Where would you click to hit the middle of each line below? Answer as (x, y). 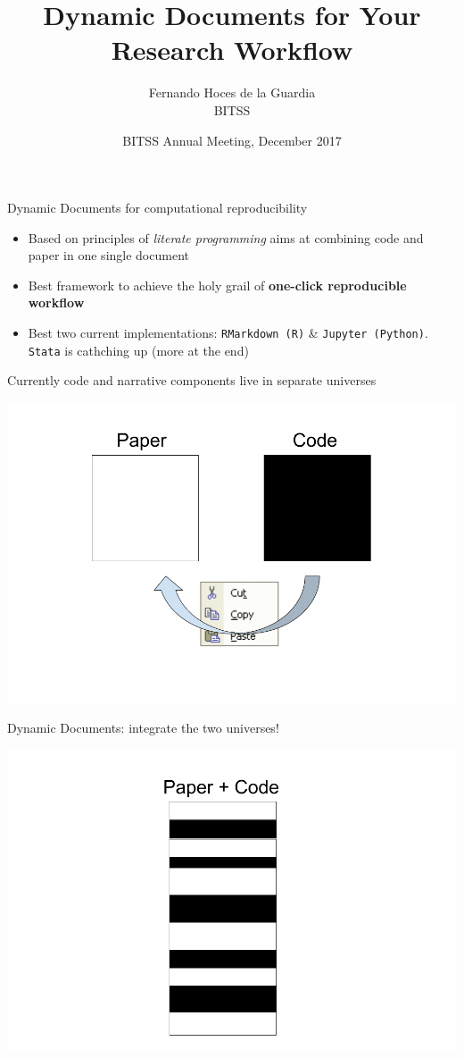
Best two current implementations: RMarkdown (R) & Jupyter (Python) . (228, 333)
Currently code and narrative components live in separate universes (192, 380)
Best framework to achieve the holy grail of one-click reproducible (217, 285)
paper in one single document (108, 255)
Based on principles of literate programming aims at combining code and (226, 237)
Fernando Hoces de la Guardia (232, 92)
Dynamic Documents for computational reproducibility (157, 208)
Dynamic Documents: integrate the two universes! (143, 728)
